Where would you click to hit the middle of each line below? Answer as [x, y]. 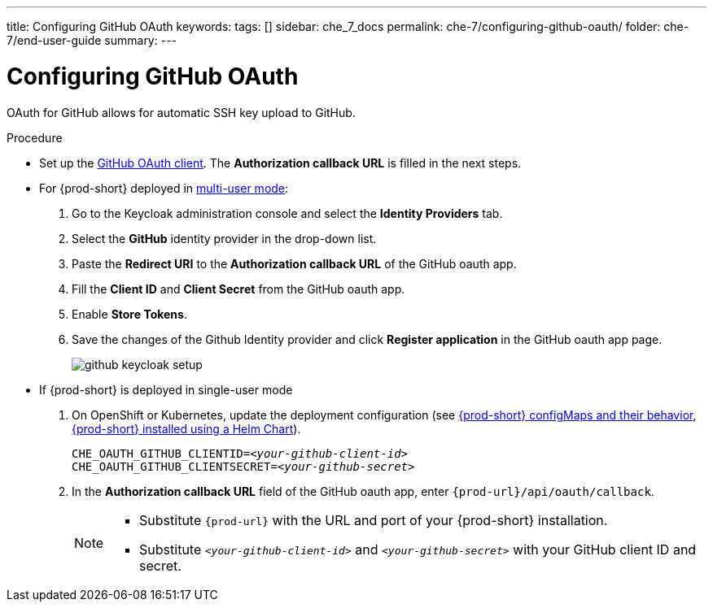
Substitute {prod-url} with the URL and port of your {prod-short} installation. [374, 520]
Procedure [35, 137]
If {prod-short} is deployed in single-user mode [166, 389]
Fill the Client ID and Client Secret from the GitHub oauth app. [238, 289]
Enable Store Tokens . [129, 314]
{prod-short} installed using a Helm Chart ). [186, 428]
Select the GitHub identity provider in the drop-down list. [224, 238]
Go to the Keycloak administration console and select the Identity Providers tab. [287, 213]
